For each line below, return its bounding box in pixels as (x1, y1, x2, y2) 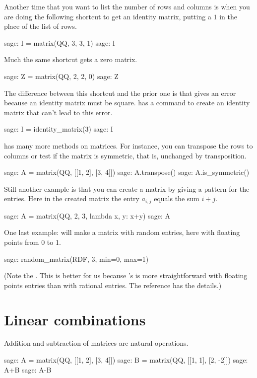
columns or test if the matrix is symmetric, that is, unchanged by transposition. (4, 150, 247, 160)
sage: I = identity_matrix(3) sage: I (4, 124, 113, 134)
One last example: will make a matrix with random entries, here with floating (4, 227, 240, 237)
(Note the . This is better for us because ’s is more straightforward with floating (4, 270, 248, 281)
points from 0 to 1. (4, 236, 61, 247)
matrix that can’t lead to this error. (4, 107, 113, 117)
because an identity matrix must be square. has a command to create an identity (4, 97, 250, 108)
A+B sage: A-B (4, 364, 52, 375)
